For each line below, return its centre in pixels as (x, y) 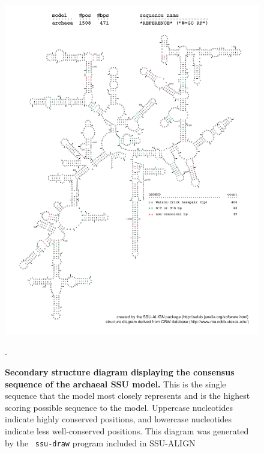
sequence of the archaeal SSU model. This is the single (115, 384)
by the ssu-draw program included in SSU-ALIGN (100, 442)
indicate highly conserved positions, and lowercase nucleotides (118, 419)
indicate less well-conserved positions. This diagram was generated (127, 431)
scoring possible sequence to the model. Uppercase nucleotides (119, 407)
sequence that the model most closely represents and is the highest (127, 396)
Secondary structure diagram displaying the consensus (120, 372)
